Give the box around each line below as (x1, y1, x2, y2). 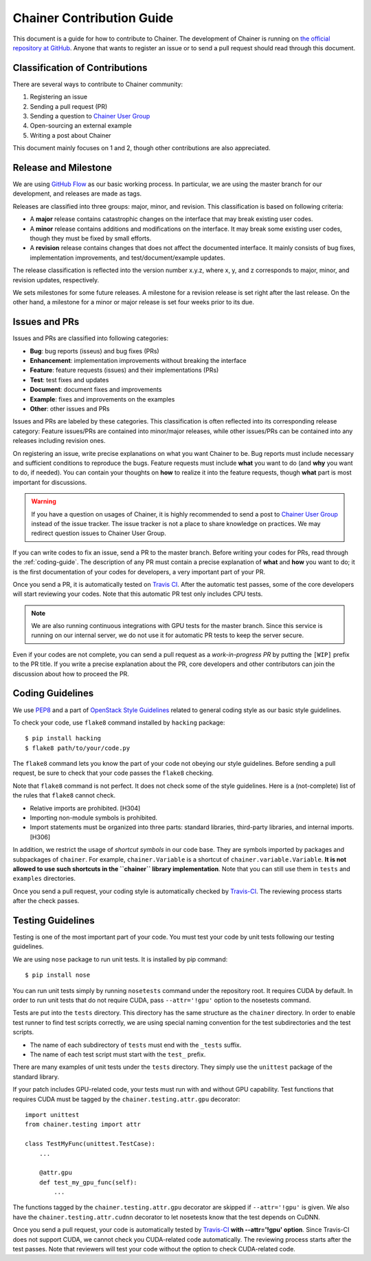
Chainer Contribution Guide (12, 10, 174, 25)
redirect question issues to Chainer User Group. (31, 529, 166, 537)
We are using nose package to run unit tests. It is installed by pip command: (12, 955, 228, 963)
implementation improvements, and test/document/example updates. (30, 253, 226, 262)
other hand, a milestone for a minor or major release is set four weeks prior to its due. (12, 298, 254, 306)
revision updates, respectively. (12, 275, 100, 284)
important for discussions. (12, 478, 87, 486)
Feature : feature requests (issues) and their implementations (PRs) (30, 366, 219, 375)
